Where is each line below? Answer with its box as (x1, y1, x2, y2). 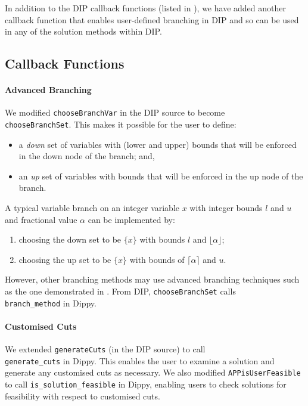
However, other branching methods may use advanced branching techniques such (5, 273, 300, 286)
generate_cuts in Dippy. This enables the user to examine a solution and (5, 354, 275, 367)
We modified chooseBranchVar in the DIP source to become (5, 106, 225, 119)
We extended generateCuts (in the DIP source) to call (5, 343, 206, 355)
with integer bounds (189, 202, 263, 214)
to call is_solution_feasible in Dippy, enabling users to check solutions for (5, 378, 287, 390)
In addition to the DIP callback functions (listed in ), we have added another (5, 2, 286, 14)
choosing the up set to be (18, 253, 111, 265)
